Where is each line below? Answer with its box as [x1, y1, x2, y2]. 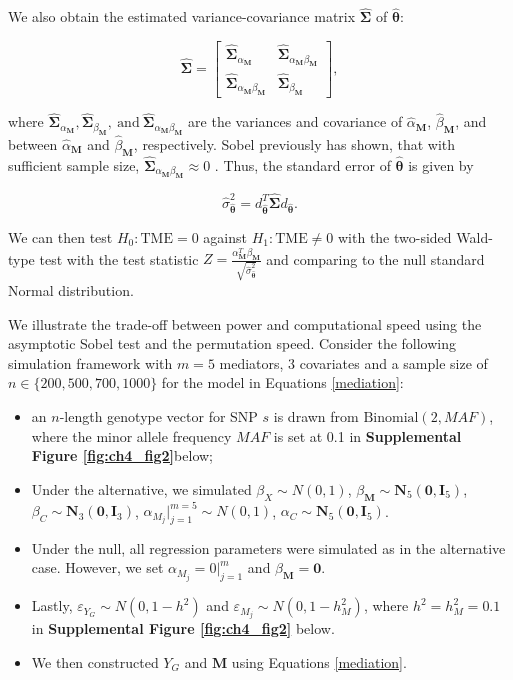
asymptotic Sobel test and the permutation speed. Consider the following [8, 333, 457, 354]
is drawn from [273, 405, 359, 426]
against [203, 226, 247, 247]
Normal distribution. [8, 280, 134, 301]
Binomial [363, 410, 419, 425]
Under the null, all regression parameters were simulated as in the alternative [31, 537, 506, 558]
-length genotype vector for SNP [59, 405, 258, 426]
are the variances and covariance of [188, 111, 403, 132]
